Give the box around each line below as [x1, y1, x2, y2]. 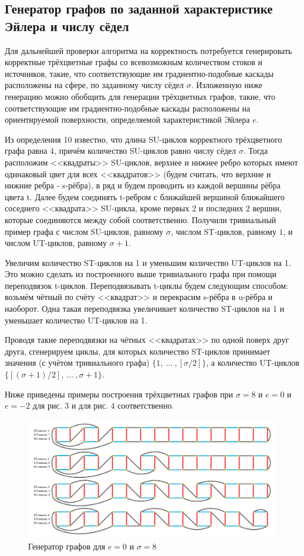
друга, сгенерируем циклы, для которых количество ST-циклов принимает [5, 345, 271, 357]
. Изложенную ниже [191, 79, 263, 91]
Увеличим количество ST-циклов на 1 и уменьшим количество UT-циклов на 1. [5, 256, 291, 268]
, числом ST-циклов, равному [170, 225, 276, 237]
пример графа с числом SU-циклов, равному [5, 225, 164, 237]
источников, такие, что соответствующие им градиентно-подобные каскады [5, 67, 274, 79]
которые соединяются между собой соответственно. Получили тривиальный [5, 213, 276, 225]
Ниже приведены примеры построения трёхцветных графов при [5, 387, 234, 400]
